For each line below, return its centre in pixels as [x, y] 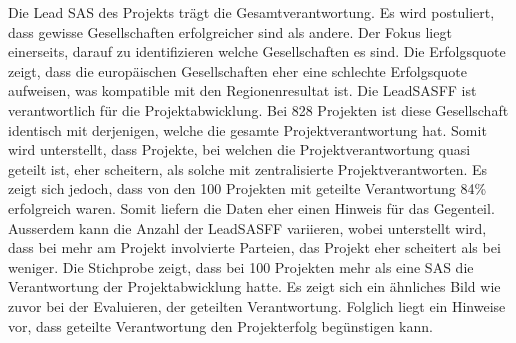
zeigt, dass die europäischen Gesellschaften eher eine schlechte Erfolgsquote [238, 70]
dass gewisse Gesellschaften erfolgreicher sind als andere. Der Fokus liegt [230, 31]
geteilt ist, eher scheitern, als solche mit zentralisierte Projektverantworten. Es [248, 168]
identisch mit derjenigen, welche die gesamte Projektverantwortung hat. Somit [247, 129]
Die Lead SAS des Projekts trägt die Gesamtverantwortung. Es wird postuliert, [251, 12]
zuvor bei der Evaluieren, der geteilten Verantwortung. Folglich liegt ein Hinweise [257, 305]
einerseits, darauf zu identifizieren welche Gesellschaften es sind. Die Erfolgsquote [257, 51]
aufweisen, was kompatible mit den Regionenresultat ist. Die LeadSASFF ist [242, 90]
